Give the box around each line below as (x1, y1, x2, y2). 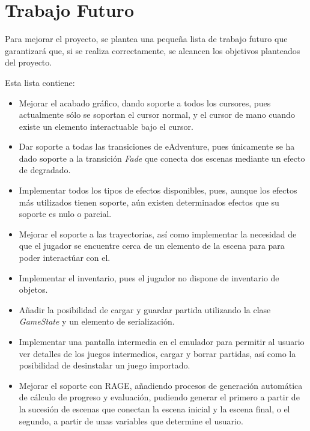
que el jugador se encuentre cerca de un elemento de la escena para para (19, 239, 285, 252)
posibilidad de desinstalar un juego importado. (19, 359, 190, 371)
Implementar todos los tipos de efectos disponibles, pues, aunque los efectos (19, 184, 297, 197)
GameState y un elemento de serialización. (19, 315, 175, 328)
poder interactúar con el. (19, 251, 111, 264)
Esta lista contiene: (5, 76, 75, 88)
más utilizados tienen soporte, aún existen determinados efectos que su (19, 195, 279, 208)
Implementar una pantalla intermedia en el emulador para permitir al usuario (19, 335, 305, 347)
